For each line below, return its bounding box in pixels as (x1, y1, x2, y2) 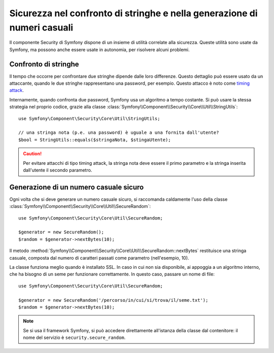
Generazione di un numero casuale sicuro (9, 183, 144, 191)
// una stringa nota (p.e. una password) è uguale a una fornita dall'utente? (18, 130, 219, 135)
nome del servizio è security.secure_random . (23, 335, 126, 341)
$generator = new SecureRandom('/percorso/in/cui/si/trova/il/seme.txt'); (18, 297, 209, 303)
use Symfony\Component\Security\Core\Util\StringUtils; (18, 116, 160, 121)
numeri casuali (9, 22, 74, 33)
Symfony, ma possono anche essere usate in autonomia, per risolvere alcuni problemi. (9, 46, 190, 53)
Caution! (23, 151, 42, 157)
